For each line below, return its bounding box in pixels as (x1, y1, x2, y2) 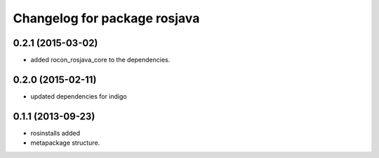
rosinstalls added (30, 129, 81, 137)
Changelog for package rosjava (13, 10, 200, 26)
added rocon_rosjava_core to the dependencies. (30, 56, 171, 64)
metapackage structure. (30, 138, 100, 147)
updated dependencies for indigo (30, 92, 128, 101)
